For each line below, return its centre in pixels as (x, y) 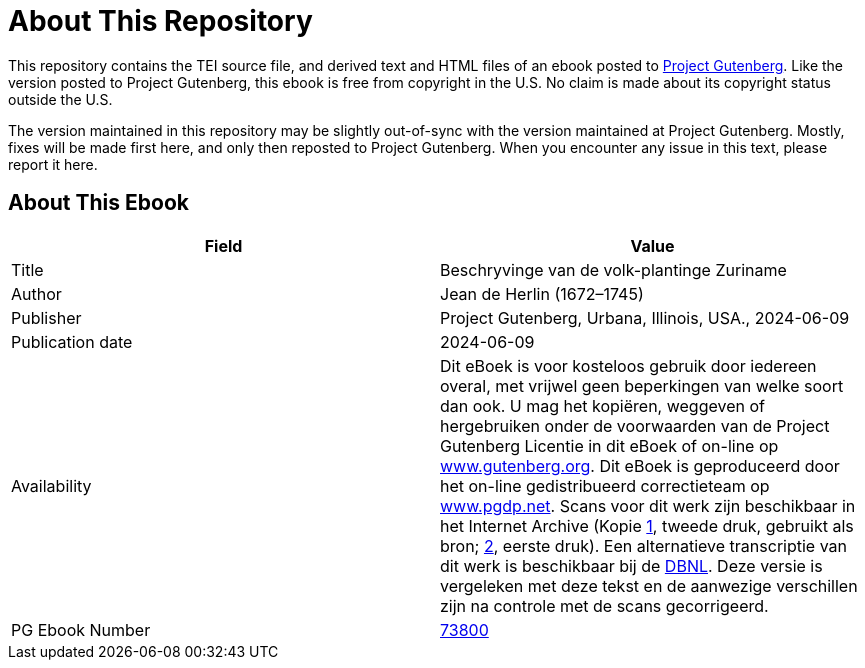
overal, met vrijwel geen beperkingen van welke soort (642, 385)
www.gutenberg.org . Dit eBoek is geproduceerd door (640, 465)
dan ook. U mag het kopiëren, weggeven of (602, 405)
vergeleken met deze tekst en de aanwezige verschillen (649, 585)
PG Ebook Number (81, 629)
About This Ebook (98, 203)
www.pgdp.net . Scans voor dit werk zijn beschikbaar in (648, 505)
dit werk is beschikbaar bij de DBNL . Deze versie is (631, 565)
